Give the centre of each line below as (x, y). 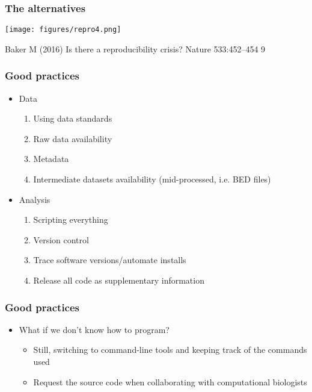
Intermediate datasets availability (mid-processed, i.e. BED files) (152, 179)
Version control (61, 239)
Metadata (51, 159)
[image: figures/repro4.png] (63, 30)
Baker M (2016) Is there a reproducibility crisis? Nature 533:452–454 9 (135, 48)
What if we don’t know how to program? (94, 329)
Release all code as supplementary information (119, 280)
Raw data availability (73, 138)
